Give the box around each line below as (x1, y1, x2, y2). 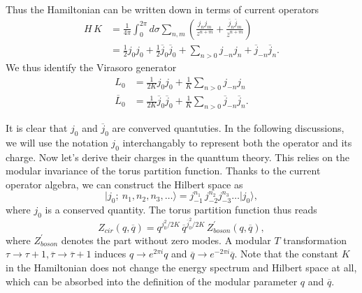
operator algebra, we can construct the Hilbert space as (6, 176, 243, 191)
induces (94, 246, 126, 261)
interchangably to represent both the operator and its (122, 135, 352, 149)
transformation (283, 232, 347, 247)
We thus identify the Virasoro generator (6, 59, 177, 74)
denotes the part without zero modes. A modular (61, 232, 271, 247)
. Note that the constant (234, 246, 339, 261)
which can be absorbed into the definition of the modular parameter (6, 273, 298, 288)
